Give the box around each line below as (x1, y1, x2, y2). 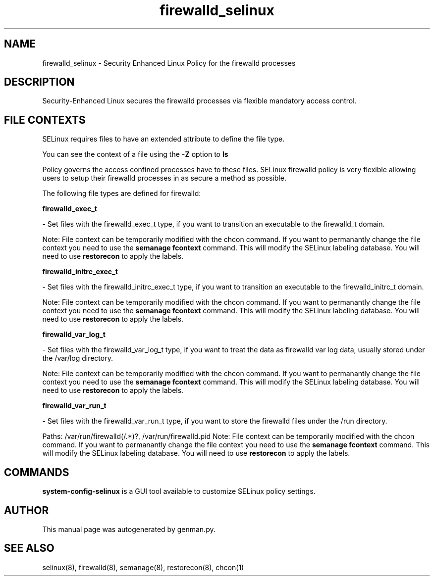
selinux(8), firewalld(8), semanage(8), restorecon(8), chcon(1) (42, 563, 244, 572)
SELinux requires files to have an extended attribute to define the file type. (42, 135, 285, 144)
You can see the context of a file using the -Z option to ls (42, 150, 228, 159)
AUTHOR (4, 504, 49, 517)
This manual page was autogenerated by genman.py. (42, 525, 216, 533)
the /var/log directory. (42, 354, 113, 363)
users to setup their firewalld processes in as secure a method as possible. (42, 174, 286, 183)
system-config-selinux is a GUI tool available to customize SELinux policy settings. (42, 487, 316, 496)
